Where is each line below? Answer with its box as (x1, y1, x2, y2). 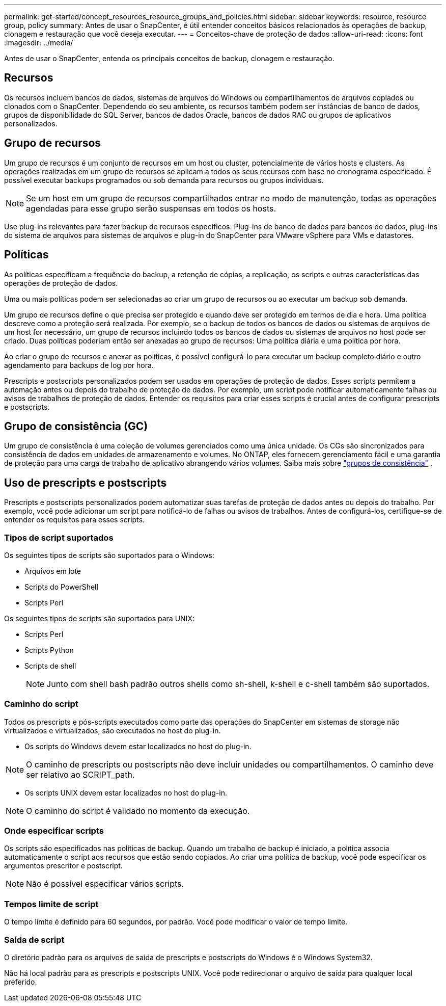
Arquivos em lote (24, 566, 81, 575)
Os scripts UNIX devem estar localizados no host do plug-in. (24, 788, 227, 797)
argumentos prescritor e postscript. (4, 861, 123, 870)
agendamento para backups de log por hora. (4, 360, 154, 369)
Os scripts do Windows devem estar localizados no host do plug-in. (24, 742, 252, 751)
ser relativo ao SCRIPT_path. (26, 769, 135, 780)
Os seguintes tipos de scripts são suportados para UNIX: (4, 614, 194, 623)
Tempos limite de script (4, 898, 99, 909)
